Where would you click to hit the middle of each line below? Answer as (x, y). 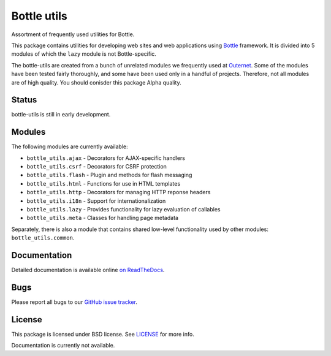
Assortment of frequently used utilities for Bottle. (73, 34)
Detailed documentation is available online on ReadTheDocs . (88, 270)
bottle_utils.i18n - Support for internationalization (96, 201)
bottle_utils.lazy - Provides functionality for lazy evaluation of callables (124, 210)
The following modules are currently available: (70, 146)
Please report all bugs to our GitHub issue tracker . (74, 302)
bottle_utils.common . (43, 238)
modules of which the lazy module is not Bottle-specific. (84, 54)
